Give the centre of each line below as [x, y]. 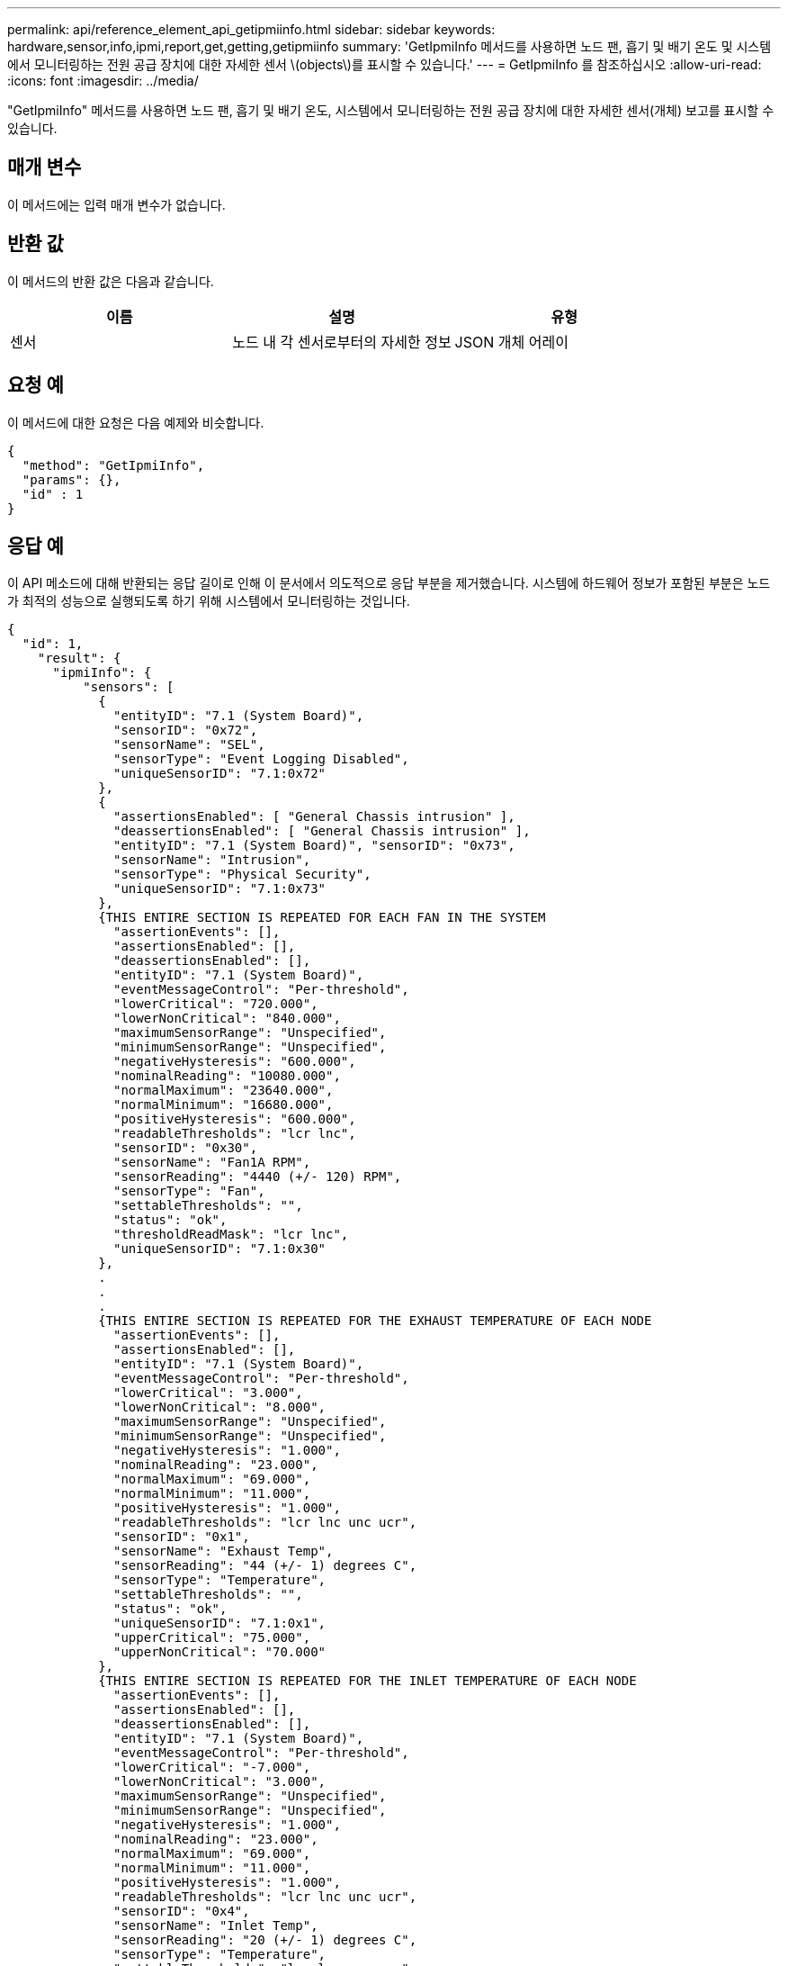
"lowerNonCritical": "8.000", [220, 1407]
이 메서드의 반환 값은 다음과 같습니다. [111, 281]
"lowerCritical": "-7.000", [212, 1768]
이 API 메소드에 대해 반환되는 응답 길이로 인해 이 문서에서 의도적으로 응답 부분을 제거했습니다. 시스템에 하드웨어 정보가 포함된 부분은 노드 [389, 583]
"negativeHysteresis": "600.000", [235, 1062]
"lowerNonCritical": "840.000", [227, 1019]
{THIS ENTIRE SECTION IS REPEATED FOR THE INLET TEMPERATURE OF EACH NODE [367, 1681]
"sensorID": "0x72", [186, 730]
